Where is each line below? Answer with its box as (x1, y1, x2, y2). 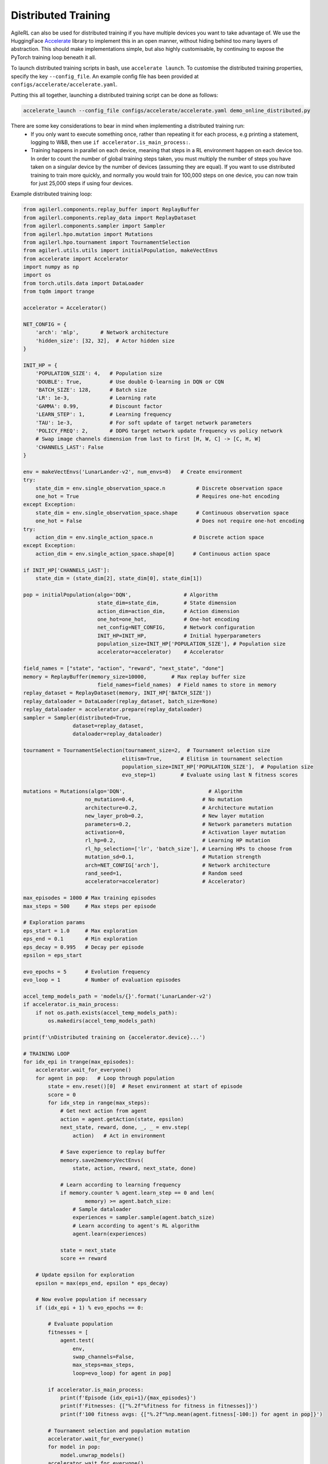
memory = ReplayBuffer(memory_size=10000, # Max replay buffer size (23, 673, 246, 680)
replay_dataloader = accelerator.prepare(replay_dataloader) (23, 706, 203, 713)
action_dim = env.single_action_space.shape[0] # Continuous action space (35, 550, 271, 557)
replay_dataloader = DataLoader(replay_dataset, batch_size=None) (23, 697, 218, 704)
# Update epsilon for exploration (35, 1271, 135, 1278)
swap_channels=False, (72, 1353, 135, 1360)
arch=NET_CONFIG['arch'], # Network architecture (85, 861, 271, 868)
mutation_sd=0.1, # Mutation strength (85, 854, 261, 860)
